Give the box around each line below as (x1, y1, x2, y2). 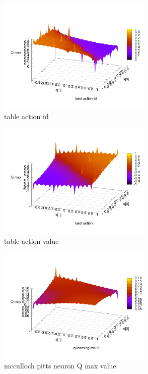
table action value (4, 236, 59, 246)
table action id (4, 111, 49, 122)
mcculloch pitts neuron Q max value (4, 360, 116, 371)
